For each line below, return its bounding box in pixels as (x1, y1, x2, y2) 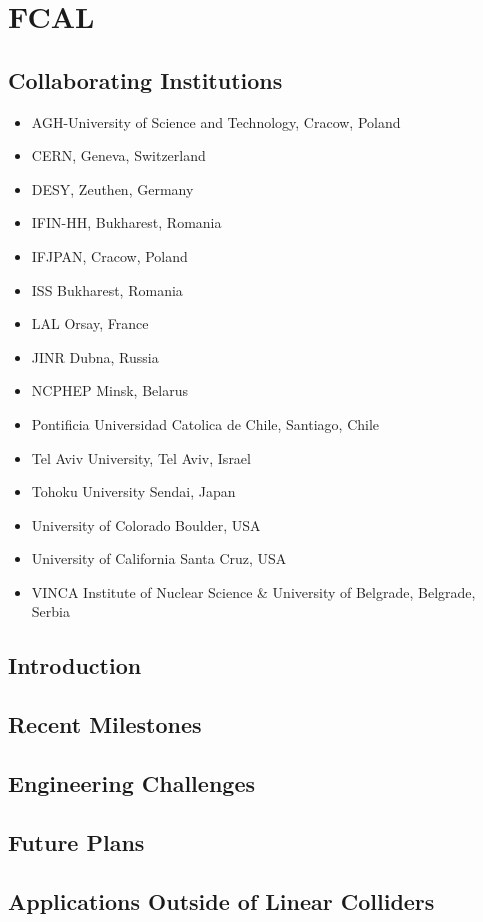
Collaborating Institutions (8, 64, 283, 95)
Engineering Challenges (8, 768, 255, 799)
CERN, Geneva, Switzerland (31, 145, 206, 166)
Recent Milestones (8, 709, 202, 740)
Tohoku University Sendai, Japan (31, 481, 236, 502)
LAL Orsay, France (31, 313, 149, 334)
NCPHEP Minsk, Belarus (31, 380, 188, 401)
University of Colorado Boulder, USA (31, 514, 261, 535)
